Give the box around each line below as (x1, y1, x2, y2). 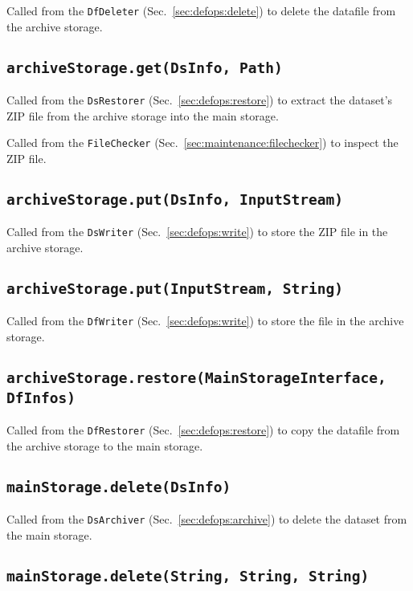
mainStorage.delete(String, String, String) (6, 568, 370, 585)
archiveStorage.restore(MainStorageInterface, (6, 369, 386, 386)
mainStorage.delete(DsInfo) (6, 478, 231, 495)
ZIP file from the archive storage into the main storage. (6, 107, 279, 124)
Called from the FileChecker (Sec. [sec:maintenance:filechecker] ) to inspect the (6, 134, 399, 151)
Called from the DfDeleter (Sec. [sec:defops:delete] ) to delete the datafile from (6, 2, 396, 18)
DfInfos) (6, 389, 76, 406)
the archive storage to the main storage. (6, 438, 203, 454)
